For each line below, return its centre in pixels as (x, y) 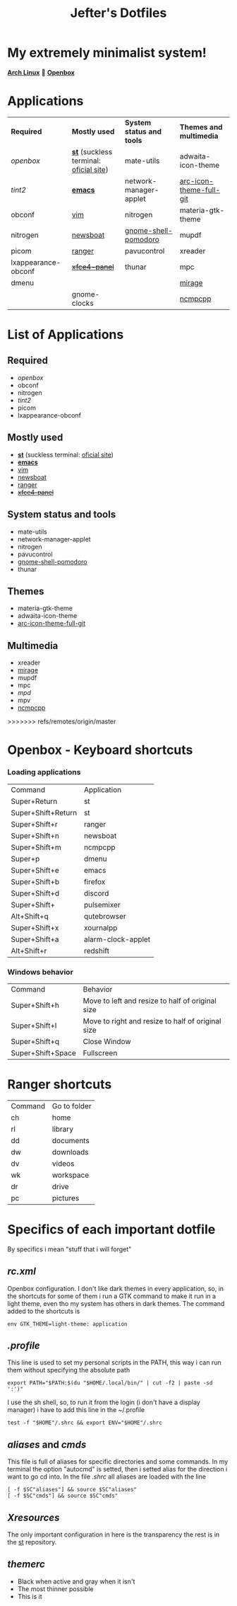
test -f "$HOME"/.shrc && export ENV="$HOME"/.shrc (85, 1423)
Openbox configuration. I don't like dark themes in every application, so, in (116, 1288)
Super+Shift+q (35, 1041)
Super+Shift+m (36, 847)
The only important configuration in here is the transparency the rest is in (114, 1535)
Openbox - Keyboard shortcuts (100, 750)
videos (63, 1164)
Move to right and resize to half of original (152, 1021)
